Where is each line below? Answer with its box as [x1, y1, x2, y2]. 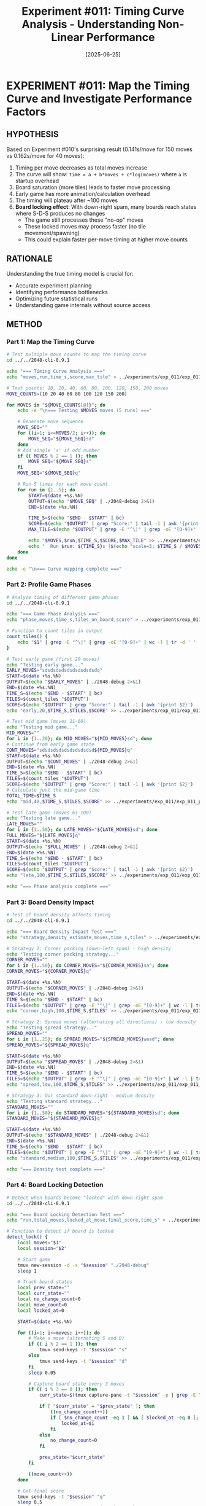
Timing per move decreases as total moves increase [15, 164, 148, 171]
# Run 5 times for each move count [17, 481, 109, 487]
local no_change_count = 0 [17, 1296, 81, 1303]
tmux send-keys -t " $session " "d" [39, 1358, 128, 1364]
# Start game [17, 1256, 51, 1263]
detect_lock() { [6, 1234, 48, 1240]
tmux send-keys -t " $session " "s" [39, 1347, 128, 1353]
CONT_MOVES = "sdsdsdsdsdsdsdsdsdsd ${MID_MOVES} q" [6, 747, 133, 753]
